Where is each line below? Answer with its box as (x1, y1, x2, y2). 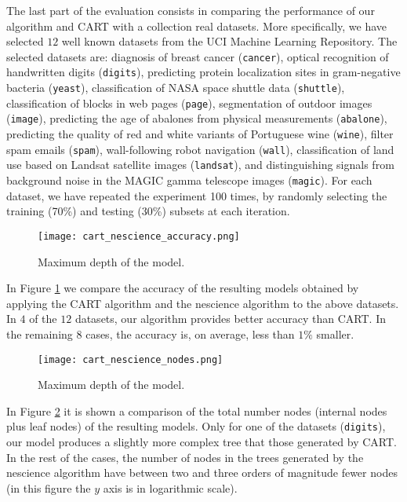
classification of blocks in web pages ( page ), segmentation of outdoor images (6, 94, 372, 111)
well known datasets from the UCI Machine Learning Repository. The (61, 33, 398, 49)
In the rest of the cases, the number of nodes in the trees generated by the (6, 449, 364, 465)
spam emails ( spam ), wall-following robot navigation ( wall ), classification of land (6, 141, 394, 157)
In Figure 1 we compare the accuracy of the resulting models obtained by (6, 280, 359, 296)
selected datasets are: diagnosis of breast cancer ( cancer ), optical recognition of (6, 48, 389, 64)
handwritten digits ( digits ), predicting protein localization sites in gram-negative (6, 64, 401, 80)
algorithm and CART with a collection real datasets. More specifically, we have (6, 17, 387, 34)
